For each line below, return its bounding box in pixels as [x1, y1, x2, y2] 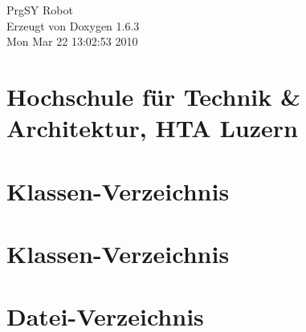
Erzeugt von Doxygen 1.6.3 [6, 17, 140, 34]
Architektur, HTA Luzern [6, 111, 298, 144]
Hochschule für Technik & [6, 79, 300, 112]
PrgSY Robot [6, 2, 73, 18]
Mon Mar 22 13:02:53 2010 [6, 33, 138, 50]
